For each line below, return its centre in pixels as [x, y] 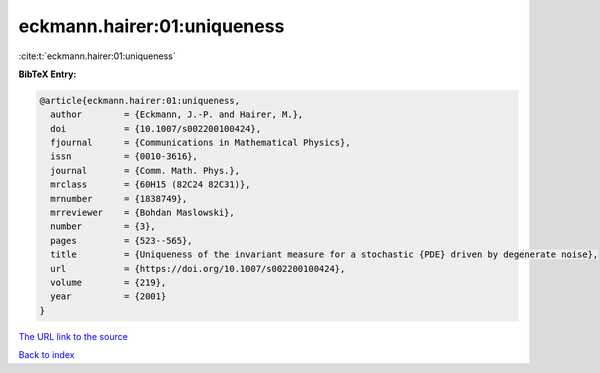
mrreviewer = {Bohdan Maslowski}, [142, 213]
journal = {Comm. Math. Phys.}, [145, 170]
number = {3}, [103, 226]
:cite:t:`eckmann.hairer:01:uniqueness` [97, 56]
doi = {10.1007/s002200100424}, [156, 128]
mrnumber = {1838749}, [119, 198]
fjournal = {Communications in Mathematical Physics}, [200, 143]
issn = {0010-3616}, [124, 156]
